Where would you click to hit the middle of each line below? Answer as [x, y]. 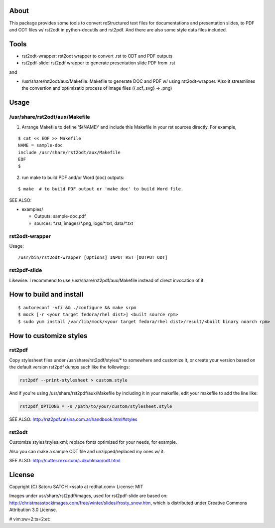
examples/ [32, 209]
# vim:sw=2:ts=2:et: [30, 519]
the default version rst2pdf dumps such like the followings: [69, 367]
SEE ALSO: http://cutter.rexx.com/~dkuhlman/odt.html [65, 461]
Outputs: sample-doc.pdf [60, 216]
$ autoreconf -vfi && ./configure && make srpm [77, 307]
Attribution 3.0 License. [33, 510]
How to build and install [46, 294]
